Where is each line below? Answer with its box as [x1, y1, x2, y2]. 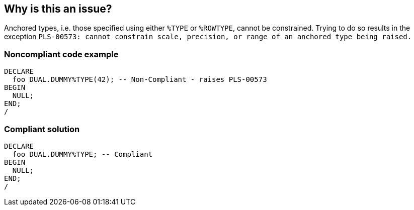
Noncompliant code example [4, 49, 119, 59]
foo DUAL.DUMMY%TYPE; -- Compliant [12, 150, 153, 158]
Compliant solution [4, 124, 80, 134]
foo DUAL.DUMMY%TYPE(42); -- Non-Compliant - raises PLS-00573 [12, 75, 267, 84]
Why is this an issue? [4, 3, 112, 15]
